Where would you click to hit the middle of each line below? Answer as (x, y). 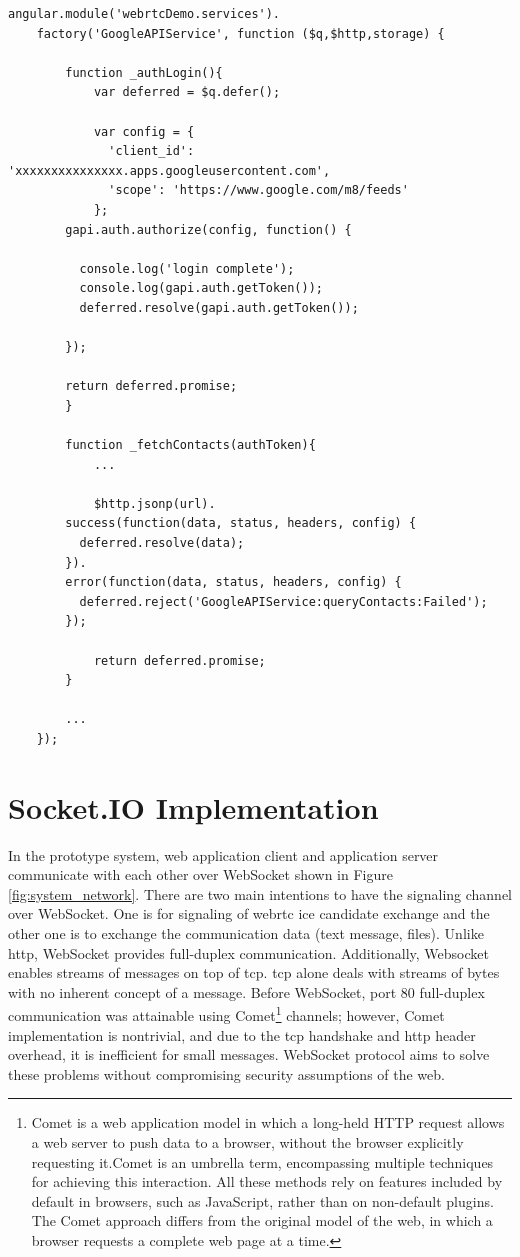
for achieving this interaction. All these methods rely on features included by (267, 1181)
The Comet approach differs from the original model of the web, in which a (262, 1220)
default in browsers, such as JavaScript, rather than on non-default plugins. (262, 1200)
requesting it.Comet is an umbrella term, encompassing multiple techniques (262, 1161)
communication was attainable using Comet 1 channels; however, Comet (226, 1014)
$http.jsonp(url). (154, 503)
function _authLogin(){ (144, 72)
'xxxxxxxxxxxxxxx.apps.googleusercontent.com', (169, 170)
